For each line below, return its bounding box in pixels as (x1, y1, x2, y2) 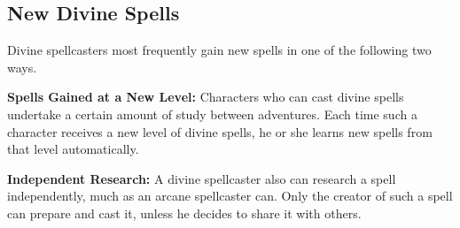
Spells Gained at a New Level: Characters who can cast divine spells (7, 87, 404, 106)
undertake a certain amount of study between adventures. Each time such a (7, 104, 417, 123)
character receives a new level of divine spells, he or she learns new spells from (7, 122, 433, 141)
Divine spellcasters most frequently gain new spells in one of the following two (7, 41, 432, 59)
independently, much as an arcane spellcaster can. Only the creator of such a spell (7, 186, 453, 205)
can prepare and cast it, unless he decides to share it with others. (7, 203, 362, 222)
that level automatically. (7, 140, 139, 158)
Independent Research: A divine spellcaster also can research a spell (7, 169, 396, 187)
